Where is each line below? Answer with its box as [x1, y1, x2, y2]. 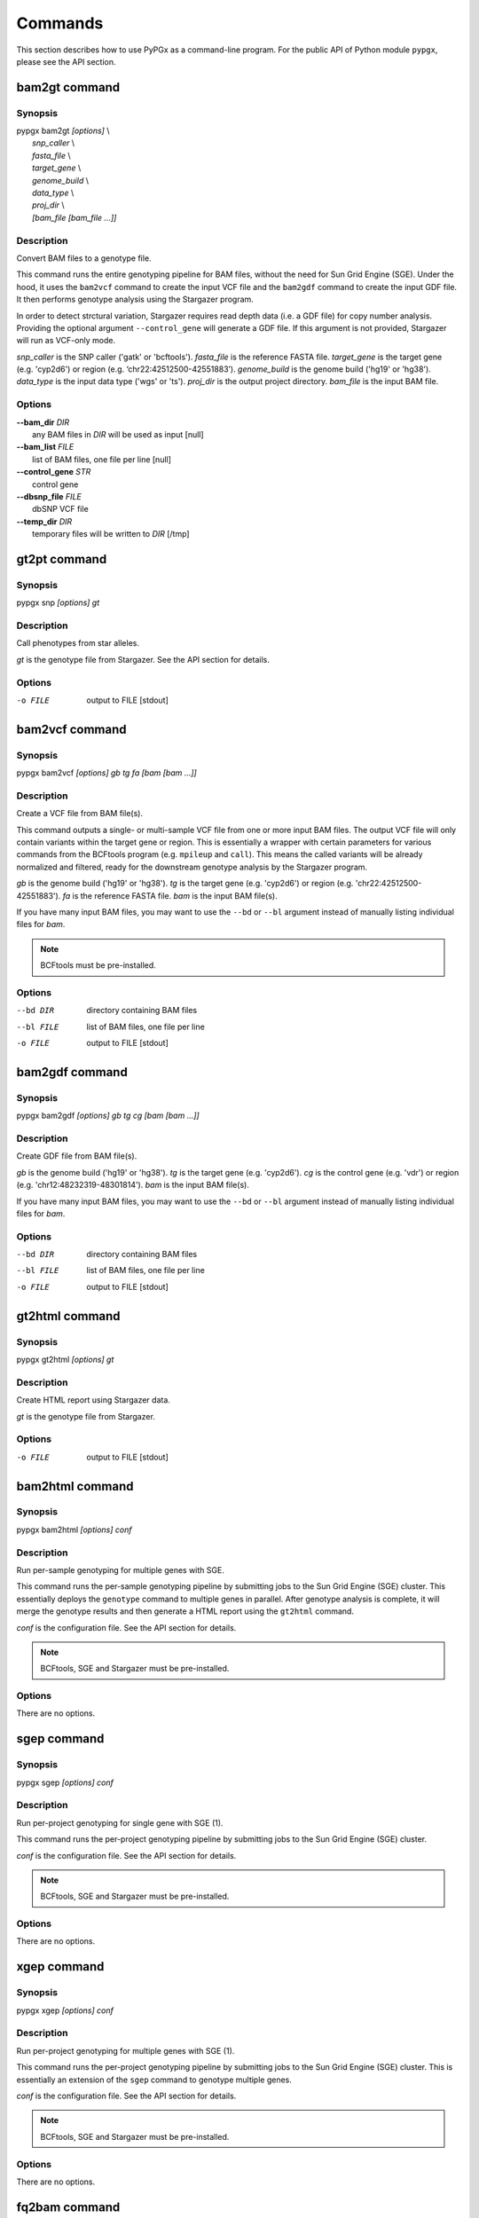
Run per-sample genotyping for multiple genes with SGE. [16, 1565, 225, 1575]
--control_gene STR [16, 467, 91, 477]
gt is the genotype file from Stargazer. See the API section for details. [16, 654, 270, 665]
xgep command [16, 1959, 105, 1974]
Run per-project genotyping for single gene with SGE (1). [16, 1817, 224, 1828]
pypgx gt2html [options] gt [16, 1354, 114, 1365]
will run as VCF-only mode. [16, 335, 115, 346]
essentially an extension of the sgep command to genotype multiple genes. [16, 2074, 293, 2085]
